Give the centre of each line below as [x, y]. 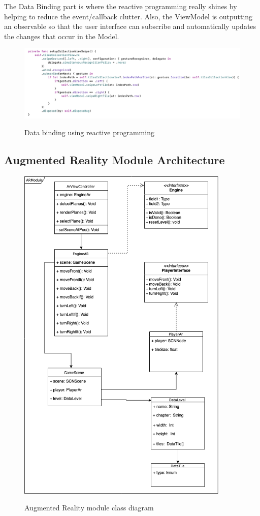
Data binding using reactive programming [89, 132]
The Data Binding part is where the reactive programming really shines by [121, 6]
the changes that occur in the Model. [62, 36]
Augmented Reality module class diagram [89, 508]
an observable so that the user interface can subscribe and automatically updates [130, 26]
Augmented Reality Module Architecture [115, 160]
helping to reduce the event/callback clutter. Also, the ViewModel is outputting [128, 16]
